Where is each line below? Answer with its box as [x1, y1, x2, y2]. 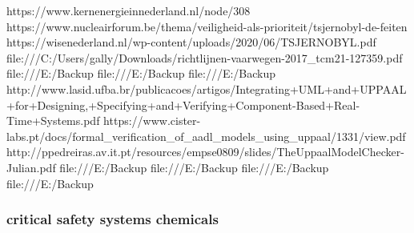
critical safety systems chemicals [6, 209, 219, 229]
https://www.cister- [103, 112, 201, 129]
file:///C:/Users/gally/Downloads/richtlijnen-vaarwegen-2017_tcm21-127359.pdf [6, 49, 403, 66]
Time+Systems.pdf [6, 112, 100, 129]
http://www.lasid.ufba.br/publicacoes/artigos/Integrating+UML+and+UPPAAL [6, 80, 407, 97]
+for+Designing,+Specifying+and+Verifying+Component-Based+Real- [6, 96, 360, 113]
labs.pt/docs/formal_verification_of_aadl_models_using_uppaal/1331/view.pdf [6, 127, 406, 144]
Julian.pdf [6, 159, 56, 175]
